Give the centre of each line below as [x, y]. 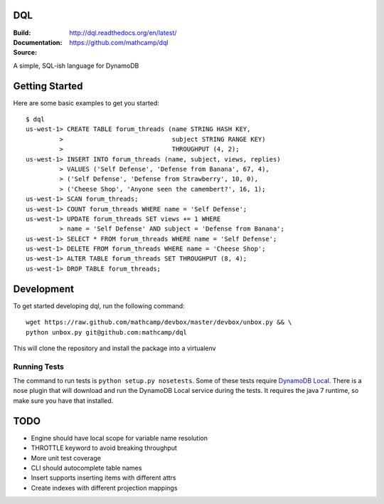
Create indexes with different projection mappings [104, 488]
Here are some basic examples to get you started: [86, 103]
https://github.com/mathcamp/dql [119, 42]
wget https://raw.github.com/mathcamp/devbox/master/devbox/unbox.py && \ [159, 322]
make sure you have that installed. [63, 400]
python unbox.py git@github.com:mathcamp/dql [107, 332]
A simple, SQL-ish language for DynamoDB [76, 65]
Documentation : [38, 42]
